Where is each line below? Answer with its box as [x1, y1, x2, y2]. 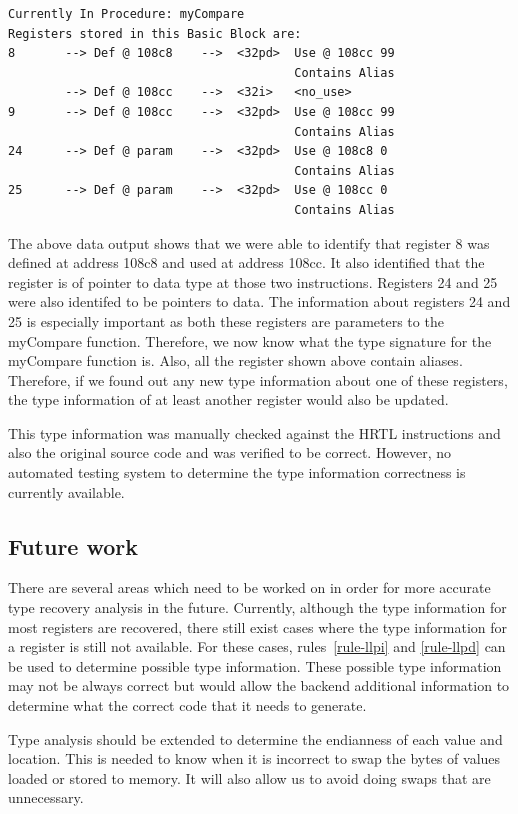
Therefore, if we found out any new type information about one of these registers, [8, 369, 508, 390]
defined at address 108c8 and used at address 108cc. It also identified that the [8, 252, 485, 273]
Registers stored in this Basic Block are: [8, 26, 302, 41]
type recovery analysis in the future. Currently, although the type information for [8, 597, 507, 618]
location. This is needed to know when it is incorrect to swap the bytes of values [8, 748, 501, 769]
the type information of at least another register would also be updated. [8, 389, 449, 410]
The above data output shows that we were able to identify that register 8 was [8, 232, 490, 253]
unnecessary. [8, 787, 84, 808]
